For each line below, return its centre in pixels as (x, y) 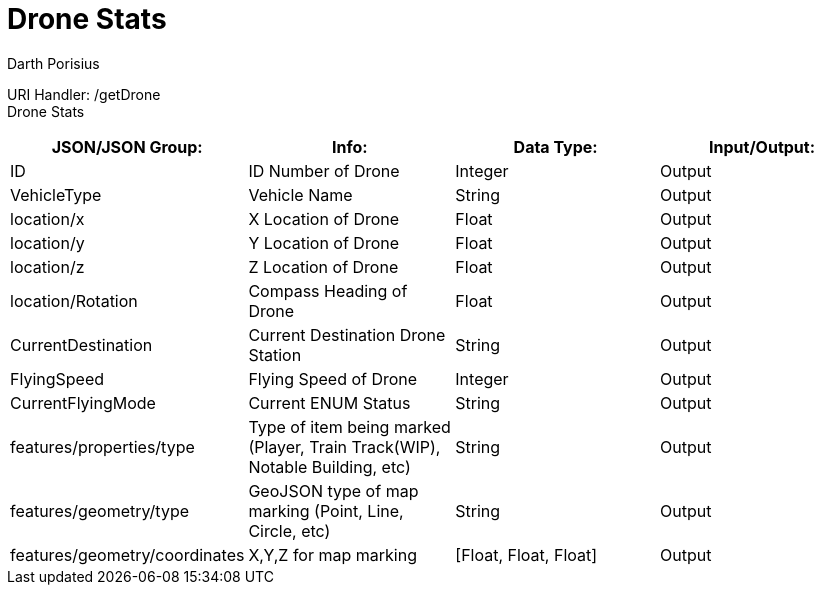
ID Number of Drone (324, 170)
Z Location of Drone (323, 266)
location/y (47, 242)
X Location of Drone (324, 218)
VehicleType (56, 194)
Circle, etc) (289, 530)
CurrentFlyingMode (83, 402)
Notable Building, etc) (329, 466)
